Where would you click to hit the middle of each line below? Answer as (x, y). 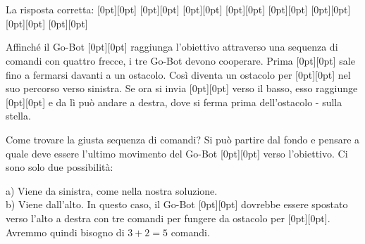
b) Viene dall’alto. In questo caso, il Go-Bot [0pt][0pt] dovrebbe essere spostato (177, 204)
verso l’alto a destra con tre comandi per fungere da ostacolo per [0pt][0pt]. (168, 218)
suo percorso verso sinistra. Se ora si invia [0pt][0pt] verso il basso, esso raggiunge (182, 88)
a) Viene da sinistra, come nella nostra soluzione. (112, 190)
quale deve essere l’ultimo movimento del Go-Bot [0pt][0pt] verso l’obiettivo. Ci (177, 153)
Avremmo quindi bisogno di (65, 232)
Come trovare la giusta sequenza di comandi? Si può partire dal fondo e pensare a (183, 139)
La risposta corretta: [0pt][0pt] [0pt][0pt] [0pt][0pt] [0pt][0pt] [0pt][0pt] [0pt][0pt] (178, 9)
